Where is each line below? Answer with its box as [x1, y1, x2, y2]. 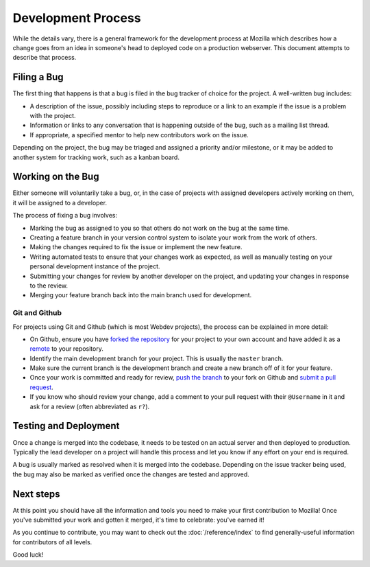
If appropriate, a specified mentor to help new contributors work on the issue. [29, 130, 249, 139]
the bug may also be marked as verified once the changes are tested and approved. [12, 470, 249, 478]
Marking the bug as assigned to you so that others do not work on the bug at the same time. [29, 224, 291, 232]
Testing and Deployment [12, 420, 120, 432]
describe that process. [12, 54, 77, 62]
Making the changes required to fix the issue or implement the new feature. [29, 243, 243, 251]
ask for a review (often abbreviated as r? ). [29, 402, 150, 410]
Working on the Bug [12, 171, 99, 183]
